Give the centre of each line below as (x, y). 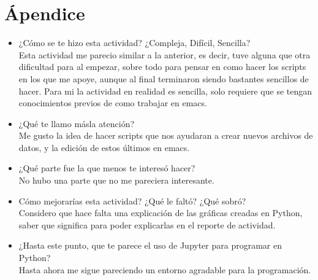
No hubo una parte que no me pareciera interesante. (116, 180)
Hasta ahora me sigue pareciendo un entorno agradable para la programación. (165, 269)
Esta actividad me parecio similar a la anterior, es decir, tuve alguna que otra (165, 54)
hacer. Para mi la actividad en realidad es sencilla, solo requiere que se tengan (165, 91)
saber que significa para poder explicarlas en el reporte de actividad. (147, 224)
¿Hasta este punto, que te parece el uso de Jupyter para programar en (150, 245)
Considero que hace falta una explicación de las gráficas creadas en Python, (161, 213)
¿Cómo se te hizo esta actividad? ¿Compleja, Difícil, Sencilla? (134, 43)
